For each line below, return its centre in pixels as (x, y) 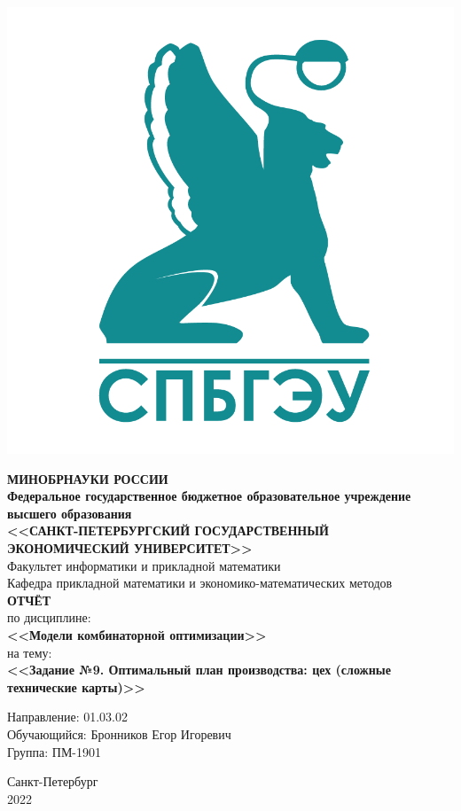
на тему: (30, 652)
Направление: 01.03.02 (68, 717)
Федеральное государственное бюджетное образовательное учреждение (209, 496)
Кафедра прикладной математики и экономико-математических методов (200, 583)
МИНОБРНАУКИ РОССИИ (88, 478)
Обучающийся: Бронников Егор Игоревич (119, 733)
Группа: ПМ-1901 (55, 751)
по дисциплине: (49, 617)
